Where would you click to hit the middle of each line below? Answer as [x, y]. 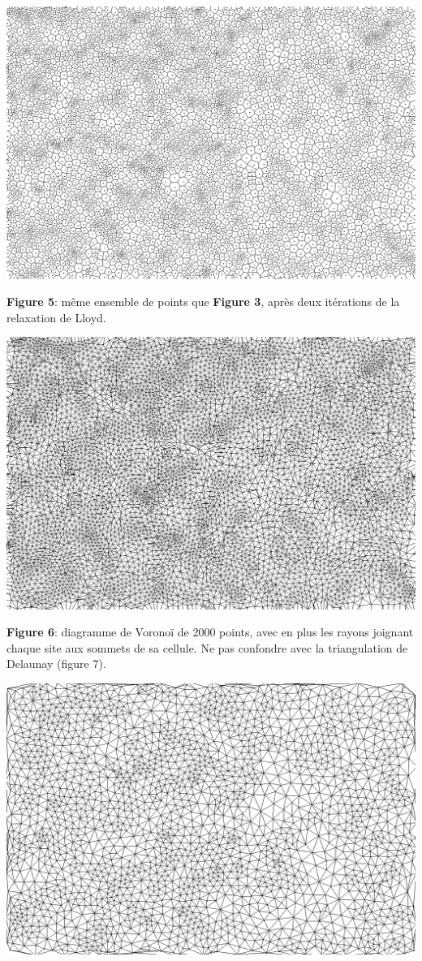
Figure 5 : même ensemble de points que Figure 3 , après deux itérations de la [203, 302]
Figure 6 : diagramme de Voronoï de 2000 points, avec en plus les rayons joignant [210, 632]
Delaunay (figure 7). [56, 664]
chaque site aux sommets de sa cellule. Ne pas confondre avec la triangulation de [207, 647]
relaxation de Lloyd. [56, 317]
